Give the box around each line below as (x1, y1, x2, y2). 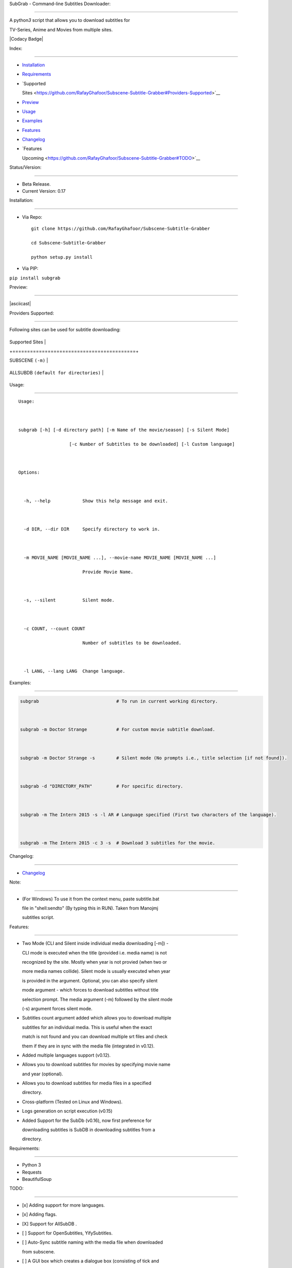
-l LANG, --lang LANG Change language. (23, 668, 126, 674)
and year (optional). (22, 1071, 63, 1077)
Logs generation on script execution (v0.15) (22, 1108, 113, 1114)
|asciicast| (9, 301, 31, 307)
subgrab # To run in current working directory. (20, 698, 218, 704)
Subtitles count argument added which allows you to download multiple (22, 1015, 172, 1021)
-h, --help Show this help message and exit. (23, 498, 168, 504)
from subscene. (22, 1248, 55, 1255)
